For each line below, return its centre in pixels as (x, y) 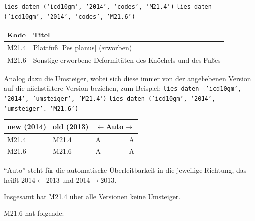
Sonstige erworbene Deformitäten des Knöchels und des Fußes (127, 59)
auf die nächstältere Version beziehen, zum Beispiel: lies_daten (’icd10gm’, (123, 88)
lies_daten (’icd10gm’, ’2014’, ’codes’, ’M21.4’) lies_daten (108, 7)
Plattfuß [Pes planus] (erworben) (82, 47)
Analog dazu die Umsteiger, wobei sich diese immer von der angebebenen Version (127, 78)
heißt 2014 (20, 180)
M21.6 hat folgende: (34, 213)
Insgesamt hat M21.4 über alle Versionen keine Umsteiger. (92, 196)
